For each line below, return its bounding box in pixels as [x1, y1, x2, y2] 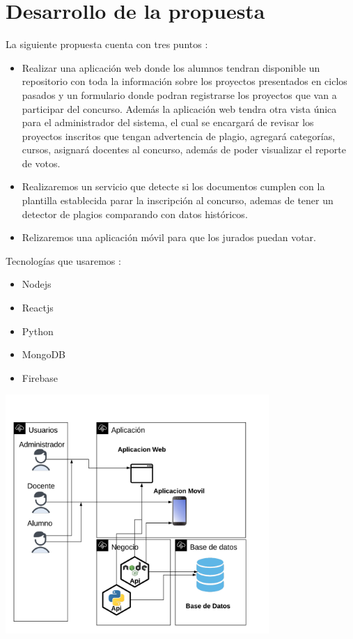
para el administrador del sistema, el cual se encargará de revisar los [22, 115, 314, 130]
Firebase [22, 370, 58, 385]
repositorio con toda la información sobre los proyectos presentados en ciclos [22, 74, 347, 88]
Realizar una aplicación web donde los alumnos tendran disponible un [22, 60, 320, 75]
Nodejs [22, 277, 52, 291]
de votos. [22, 155, 61, 170]
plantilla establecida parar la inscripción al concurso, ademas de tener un [22, 193, 334, 208]
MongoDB [22, 347, 66, 362]
